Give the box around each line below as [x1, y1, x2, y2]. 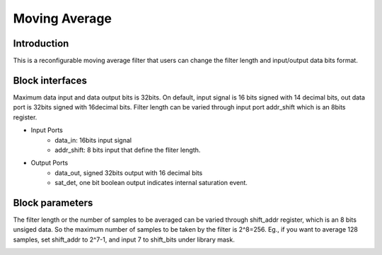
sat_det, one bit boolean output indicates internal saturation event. [54, 179, 248, 187]
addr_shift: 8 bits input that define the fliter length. [54, 146, 201, 154]
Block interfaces [13, 74, 88, 86]
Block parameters [13, 196, 93, 208]
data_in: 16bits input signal [54, 136, 132, 144]
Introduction [13, 37, 69, 49]
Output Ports [30, 159, 69, 167]
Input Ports [30, 126, 63, 134]
